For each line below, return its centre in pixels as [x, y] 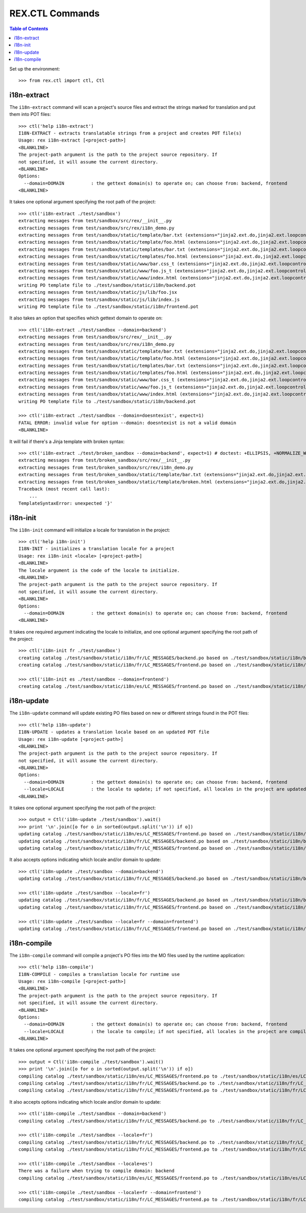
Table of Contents [29, 29]
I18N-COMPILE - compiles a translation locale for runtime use [99, 974]
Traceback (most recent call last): [64, 489]
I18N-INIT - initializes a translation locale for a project [96, 549]
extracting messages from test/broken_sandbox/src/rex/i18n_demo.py [106, 467]
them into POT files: [30, 114]
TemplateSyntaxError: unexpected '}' [66, 503]
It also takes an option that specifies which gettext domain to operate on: [86, 318]
